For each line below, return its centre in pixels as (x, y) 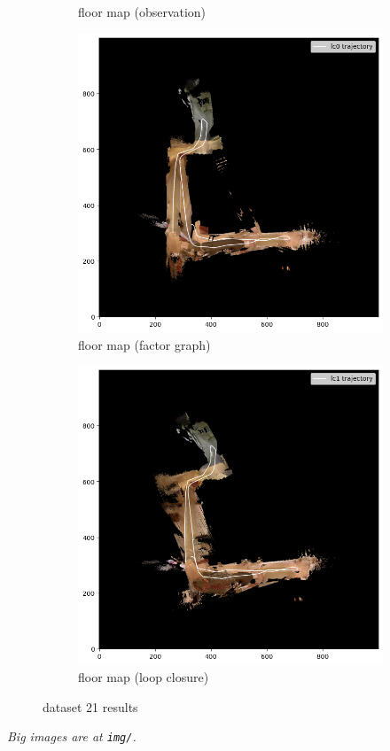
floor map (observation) (142, 12)
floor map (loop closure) (144, 677)
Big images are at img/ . (72, 736)
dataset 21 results (90, 706)
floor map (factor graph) (144, 344)
